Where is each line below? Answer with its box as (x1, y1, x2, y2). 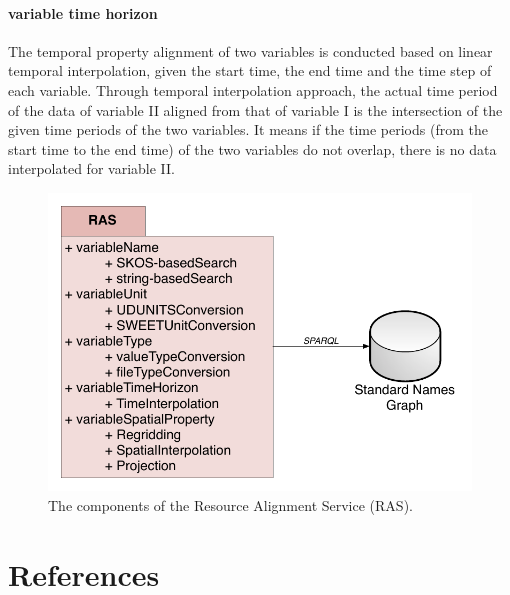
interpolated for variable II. (8, 158, 175, 179)
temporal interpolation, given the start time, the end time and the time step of (8, 60, 492, 81)
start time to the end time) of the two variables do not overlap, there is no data (8, 138, 497, 159)
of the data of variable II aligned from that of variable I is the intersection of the (8, 99, 503, 120)
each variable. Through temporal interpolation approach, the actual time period (8, 79, 498, 100)
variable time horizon (8, 2, 158, 23)
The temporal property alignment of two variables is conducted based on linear (8, 40, 493, 61)
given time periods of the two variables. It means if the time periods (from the (8, 119, 488, 140)
